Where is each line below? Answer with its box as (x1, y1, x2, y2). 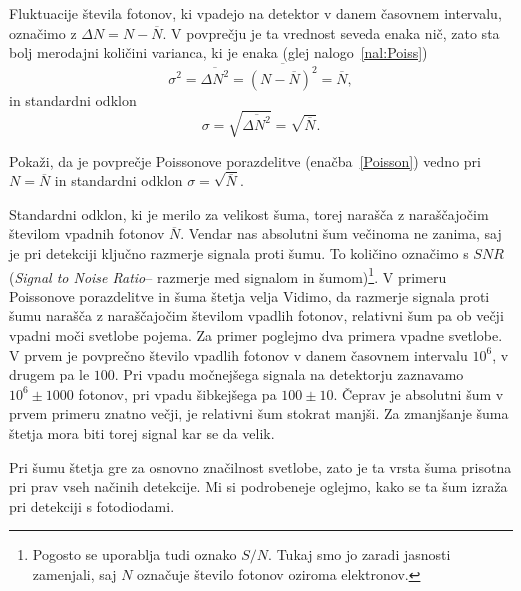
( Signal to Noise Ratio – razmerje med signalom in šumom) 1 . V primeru (9, 263, 447, 287)
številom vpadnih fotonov (9, 223, 165, 244)
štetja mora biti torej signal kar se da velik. (9, 423, 275, 444)
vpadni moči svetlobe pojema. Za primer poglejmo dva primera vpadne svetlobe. (9, 325, 503, 346)
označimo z (9, 22, 77, 43)
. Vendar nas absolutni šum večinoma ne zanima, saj (180, 223, 502, 244)
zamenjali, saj (32, 563, 117, 584)
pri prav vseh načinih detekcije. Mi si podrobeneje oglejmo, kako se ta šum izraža (9, 476, 508, 497)
